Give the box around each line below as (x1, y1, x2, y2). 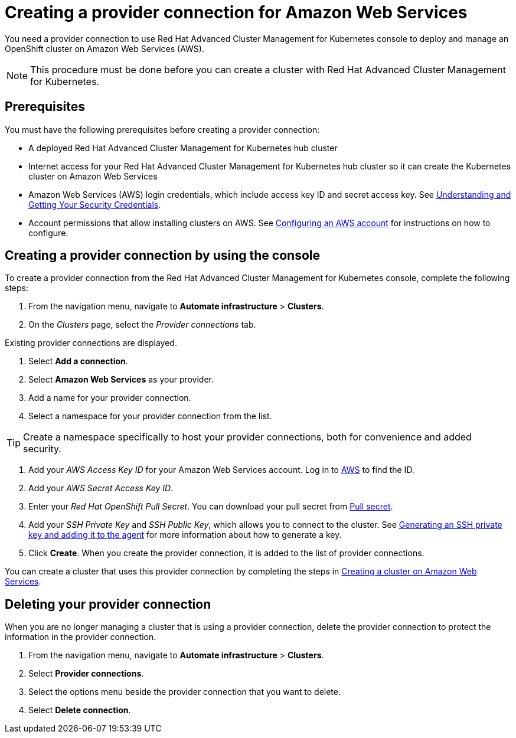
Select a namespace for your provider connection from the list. (28, 411, 272, 422)
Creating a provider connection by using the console (5, 248, 320, 263)
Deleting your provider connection (5, 596, 211, 612)
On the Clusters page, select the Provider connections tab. (28, 319, 256, 330)
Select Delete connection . (28, 705, 131, 716)
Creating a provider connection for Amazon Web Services (5, 2, 468, 22)
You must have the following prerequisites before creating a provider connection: (5, 124, 320, 135)
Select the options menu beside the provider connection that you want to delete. (28, 687, 341, 697)
